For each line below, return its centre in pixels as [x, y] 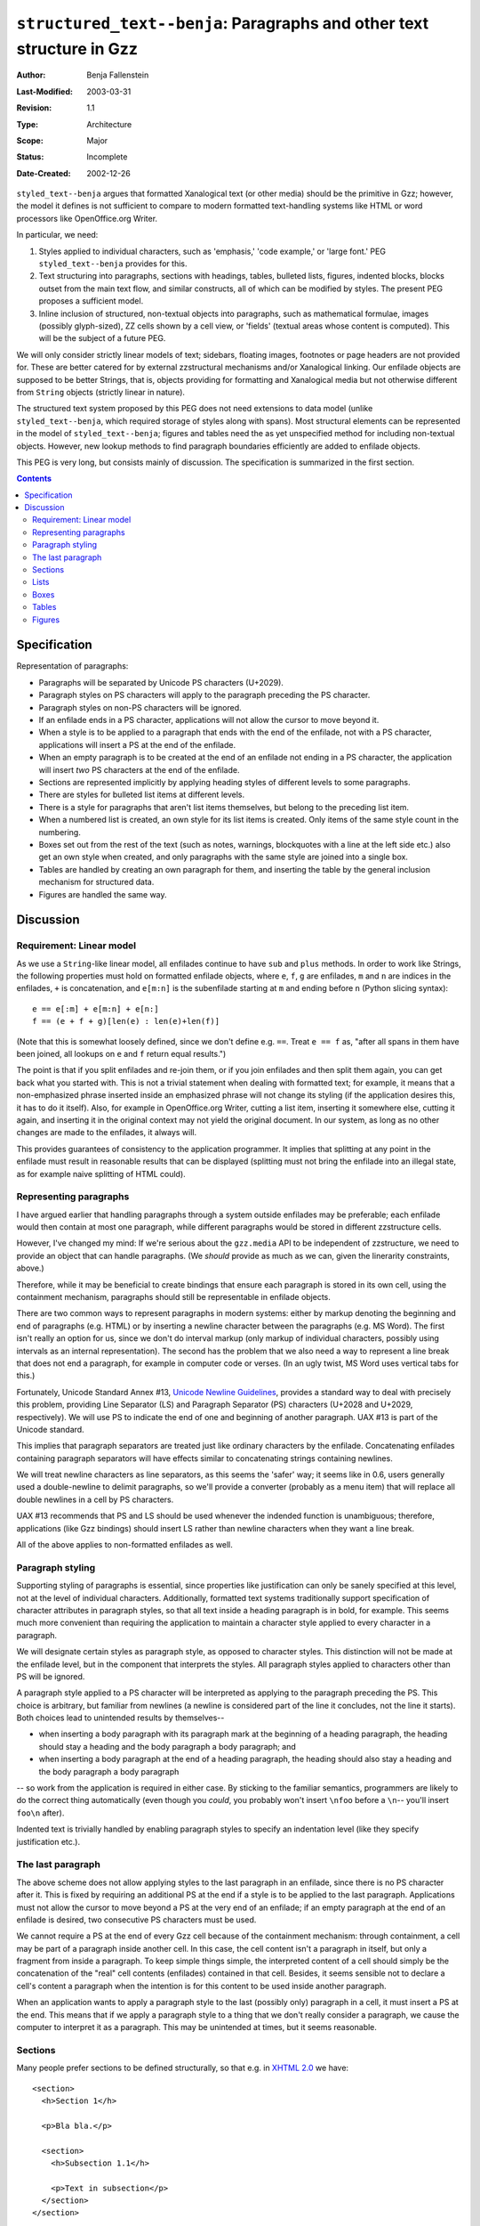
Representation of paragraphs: [72, 666]
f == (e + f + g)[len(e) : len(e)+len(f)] [126, 1021]
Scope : [30, 140]
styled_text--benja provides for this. [113, 264]
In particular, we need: [57, 235]
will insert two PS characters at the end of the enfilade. [139, 769]
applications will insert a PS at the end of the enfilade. [137, 744]
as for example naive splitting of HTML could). [101, 1174]
